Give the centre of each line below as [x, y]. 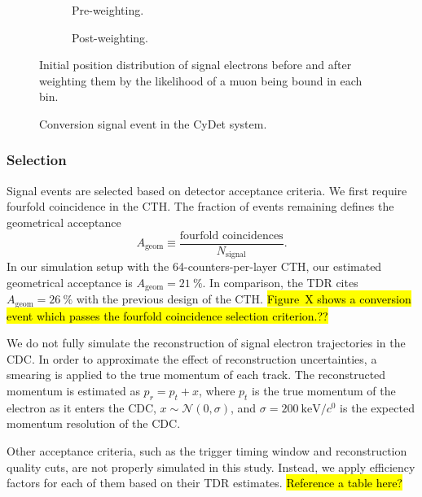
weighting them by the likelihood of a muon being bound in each [201, 80]
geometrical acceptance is [70, 282]
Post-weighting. [110, 37]
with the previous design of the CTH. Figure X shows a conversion [244, 299]
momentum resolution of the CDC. [94, 423]
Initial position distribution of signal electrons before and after [196, 65]
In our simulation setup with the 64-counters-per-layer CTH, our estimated [194, 266]
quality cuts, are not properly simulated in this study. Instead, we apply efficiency [211, 466]
